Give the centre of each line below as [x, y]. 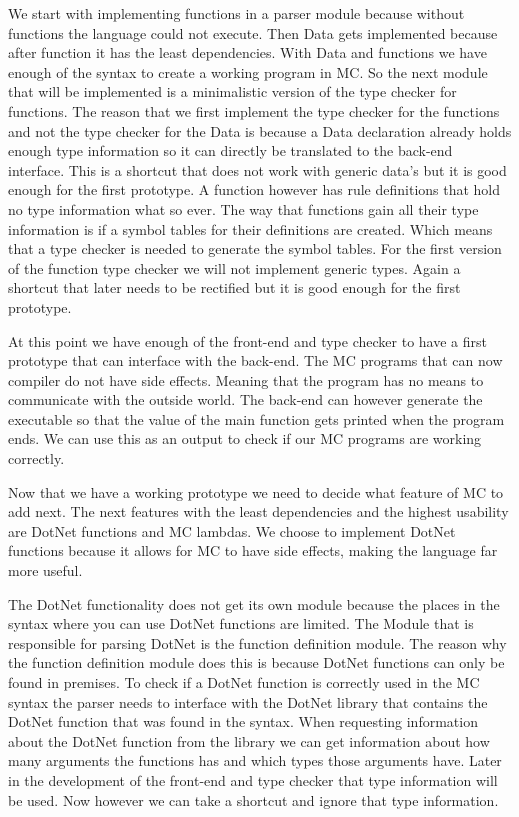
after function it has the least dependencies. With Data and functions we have [247, 52]
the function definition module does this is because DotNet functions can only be [256, 662]
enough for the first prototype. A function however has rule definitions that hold [254, 189]
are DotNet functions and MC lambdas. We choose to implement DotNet [232, 530]
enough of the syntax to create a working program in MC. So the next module [248, 71]
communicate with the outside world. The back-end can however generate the [245, 399]
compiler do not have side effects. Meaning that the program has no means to [246, 379]
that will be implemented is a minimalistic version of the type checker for [232, 91]
